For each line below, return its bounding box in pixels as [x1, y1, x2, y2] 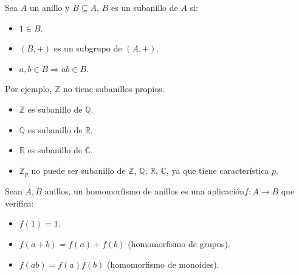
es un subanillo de [111, 1, 178, 13]
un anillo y [29, 1, 70, 13]
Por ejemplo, [5, 82, 52, 95]
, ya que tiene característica [166, 164, 269, 176]
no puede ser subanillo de [31, 164, 126, 176]
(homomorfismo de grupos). [128, 237, 230, 250]
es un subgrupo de [53, 42, 122, 55]
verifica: [5, 196, 34, 209]
